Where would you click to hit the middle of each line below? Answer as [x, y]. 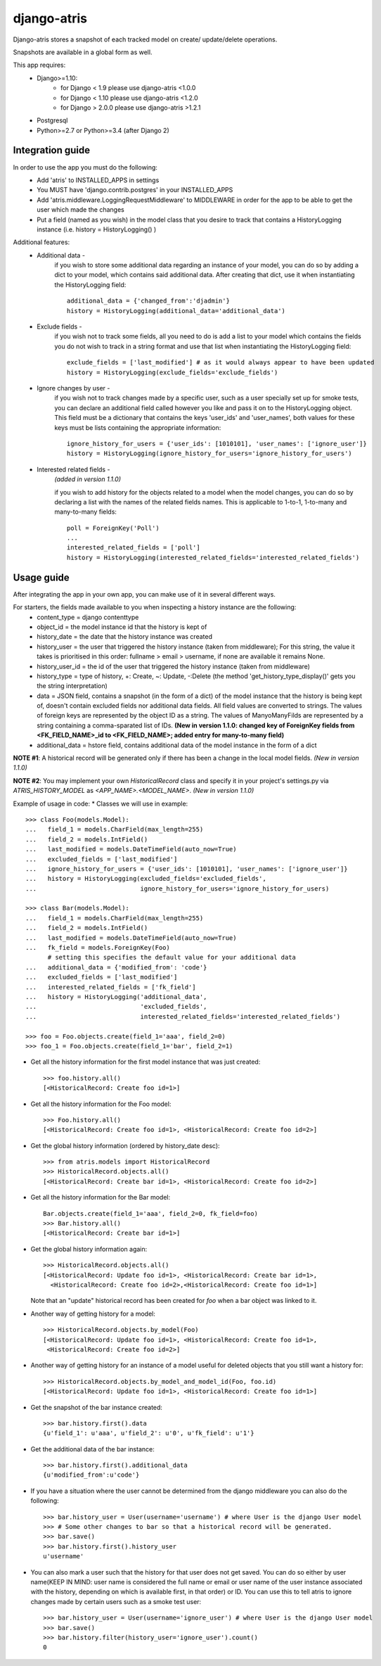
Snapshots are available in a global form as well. [83, 52]
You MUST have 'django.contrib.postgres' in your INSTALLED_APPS [135, 190]
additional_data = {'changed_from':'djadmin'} [148, 301]
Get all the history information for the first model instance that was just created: [146, 1062]
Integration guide [52, 150]
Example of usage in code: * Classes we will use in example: [101, 803]
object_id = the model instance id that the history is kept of [122, 627]
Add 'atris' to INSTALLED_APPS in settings [98, 180]
